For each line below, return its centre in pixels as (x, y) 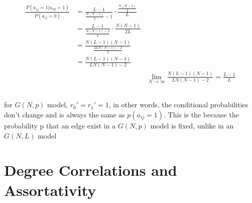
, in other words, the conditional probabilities (178, 105)
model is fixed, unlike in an (192, 125)
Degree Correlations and (91, 170)
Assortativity (50, 190)
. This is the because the (201, 114)
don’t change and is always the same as (65, 114)
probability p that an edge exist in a (60, 125)
